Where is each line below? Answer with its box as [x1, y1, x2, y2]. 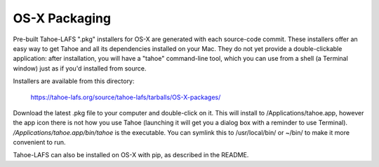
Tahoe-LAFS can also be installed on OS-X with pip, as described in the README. [13, 151, 249, 159]
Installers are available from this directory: [13, 77, 135, 85]
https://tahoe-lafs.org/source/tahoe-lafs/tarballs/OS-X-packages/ [30, 93, 221, 101]
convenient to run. [13, 138, 66, 147]
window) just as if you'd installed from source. [13, 64, 147, 73]
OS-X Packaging [13, 10, 112, 26]
